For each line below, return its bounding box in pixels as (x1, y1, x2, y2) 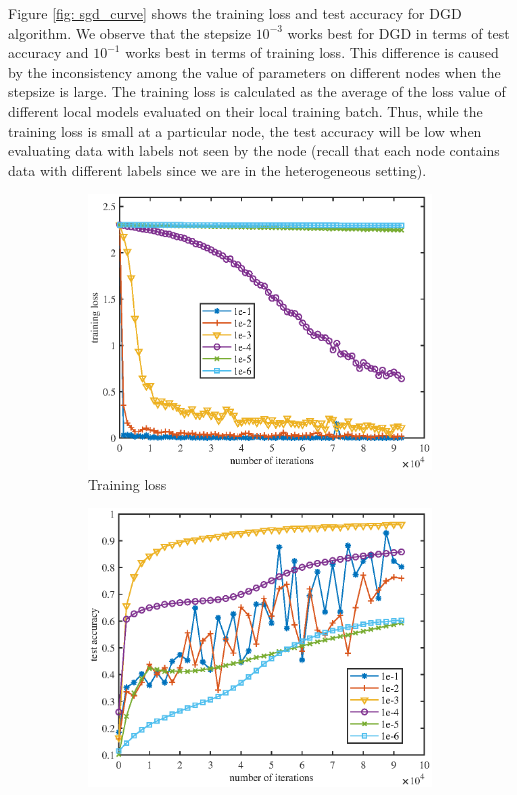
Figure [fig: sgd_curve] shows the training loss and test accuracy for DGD (8, 3, 462, 23)
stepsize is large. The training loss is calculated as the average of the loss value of (8, 81, 506, 102)
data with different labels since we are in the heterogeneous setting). (8, 159, 427, 180)
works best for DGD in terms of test (287, 22, 510, 43)
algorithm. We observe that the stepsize (8, 22, 251, 43)
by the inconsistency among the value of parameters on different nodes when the (8, 61, 501, 82)
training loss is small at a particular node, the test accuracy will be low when (8, 120, 482, 141)
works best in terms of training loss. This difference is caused (125, 42, 499, 63)
